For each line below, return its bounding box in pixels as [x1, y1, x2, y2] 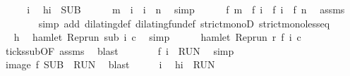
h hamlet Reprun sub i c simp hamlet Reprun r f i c [13, 30, 301, 44]
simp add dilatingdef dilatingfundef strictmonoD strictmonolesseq [38, 15, 330, 30]
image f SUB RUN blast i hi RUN [5, 57, 215, 72]
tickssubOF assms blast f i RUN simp [5, 43, 234, 58]
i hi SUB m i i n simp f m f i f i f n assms [27, 2, 345, 16]
